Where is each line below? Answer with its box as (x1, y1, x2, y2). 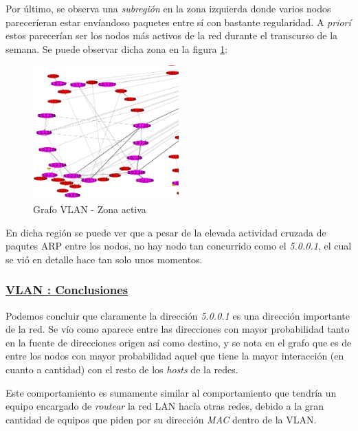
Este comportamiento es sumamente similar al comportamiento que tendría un (5, 385, 337, 399)
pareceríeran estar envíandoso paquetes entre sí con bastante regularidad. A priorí (5, 14, 351, 29)
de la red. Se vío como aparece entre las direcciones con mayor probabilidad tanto (5, 322, 350, 336)
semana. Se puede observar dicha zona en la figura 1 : (5, 41, 228, 56)
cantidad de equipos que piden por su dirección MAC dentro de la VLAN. (5, 412, 317, 426)
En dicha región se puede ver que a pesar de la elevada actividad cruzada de (5, 225, 326, 239)
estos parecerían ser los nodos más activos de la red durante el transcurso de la (5, 28, 338, 43)
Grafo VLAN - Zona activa (33, 201, 146, 216)
